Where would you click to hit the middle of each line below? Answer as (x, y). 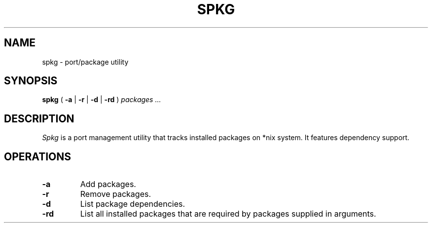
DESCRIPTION (39, 118)
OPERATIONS (37, 156)
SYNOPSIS (31, 81)
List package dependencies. (133, 204)
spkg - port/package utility (85, 62)
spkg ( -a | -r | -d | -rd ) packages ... (102, 100)
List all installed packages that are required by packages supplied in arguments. (228, 214)
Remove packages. (116, 194)
